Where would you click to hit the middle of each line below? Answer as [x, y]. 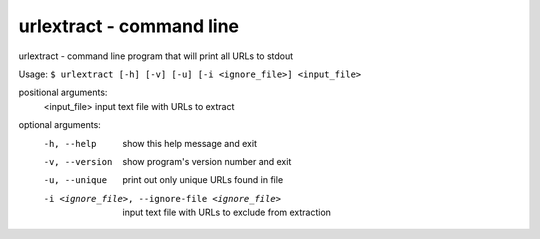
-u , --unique [75, 180]
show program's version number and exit [207, 161]
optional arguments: [60, 125]
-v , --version [78, 161]
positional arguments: [63, 92]
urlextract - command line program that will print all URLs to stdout [156, 56]
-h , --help [70, 143]
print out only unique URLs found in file [203, 180]
